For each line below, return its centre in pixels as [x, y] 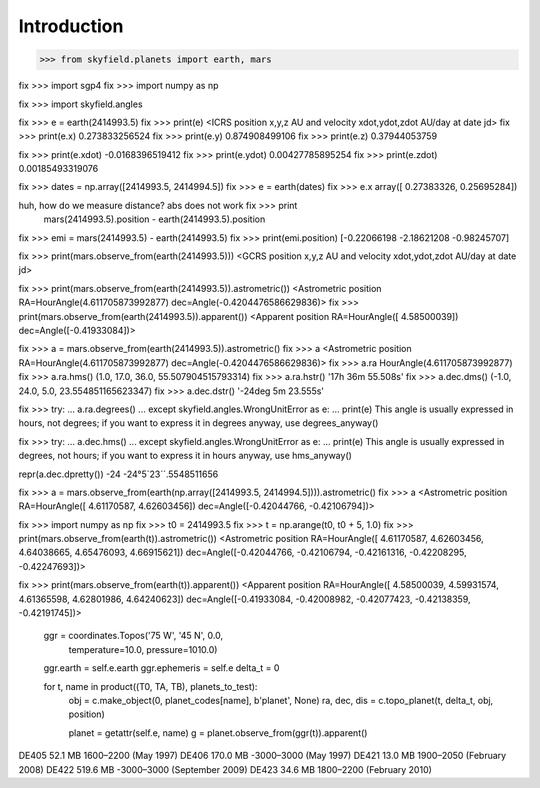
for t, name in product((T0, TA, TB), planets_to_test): [150, 686]
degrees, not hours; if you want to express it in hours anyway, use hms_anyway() [185, 456]
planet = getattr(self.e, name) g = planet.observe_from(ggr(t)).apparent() [218, 732]
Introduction [71, 26]
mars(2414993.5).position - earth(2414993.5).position [154, 219]
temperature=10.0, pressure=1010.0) [143, 649]
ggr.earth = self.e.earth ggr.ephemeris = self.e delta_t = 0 [161, 668]
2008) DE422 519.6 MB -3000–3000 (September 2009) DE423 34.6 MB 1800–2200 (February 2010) [225, 769]
